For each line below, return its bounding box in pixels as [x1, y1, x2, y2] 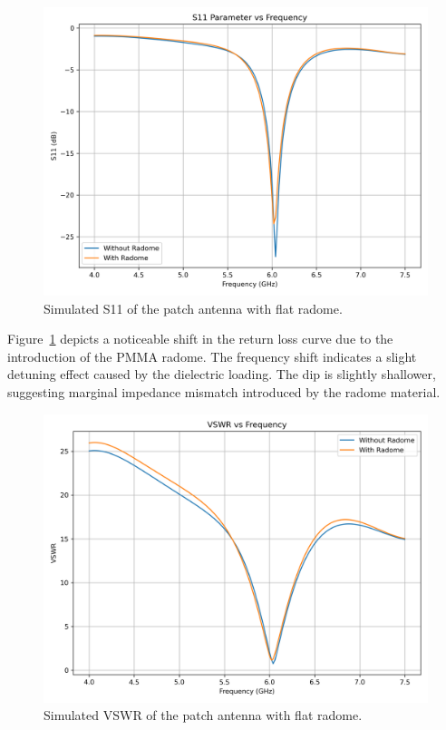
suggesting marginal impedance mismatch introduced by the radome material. [7, 382, 441, 401]
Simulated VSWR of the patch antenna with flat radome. [44, 706, 363, 725]
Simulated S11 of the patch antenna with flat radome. [44, 298, 343, 317]
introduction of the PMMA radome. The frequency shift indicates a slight [7, 346, 417, 365]
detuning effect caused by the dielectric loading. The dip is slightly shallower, [7, 365, 436, 384]
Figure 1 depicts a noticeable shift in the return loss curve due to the [7, 329, 393, 348]
